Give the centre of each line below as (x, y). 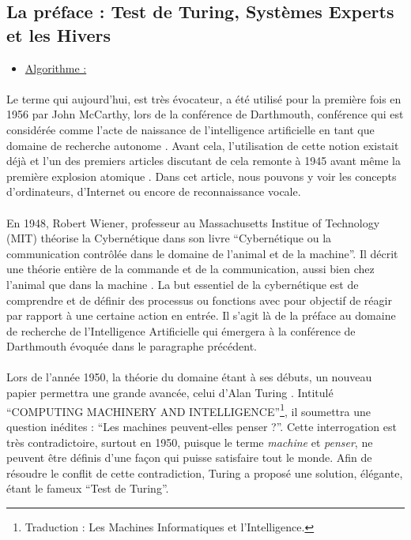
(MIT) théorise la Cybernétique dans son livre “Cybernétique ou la (169, 238)
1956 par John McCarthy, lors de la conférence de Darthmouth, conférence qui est (205, 114)
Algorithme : (56, 67)
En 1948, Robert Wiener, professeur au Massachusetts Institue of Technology (193, 222)
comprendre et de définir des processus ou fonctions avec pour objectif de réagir (199, 300)
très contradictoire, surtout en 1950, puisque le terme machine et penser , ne (190, 442)
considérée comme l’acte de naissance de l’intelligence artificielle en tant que (190, 129)
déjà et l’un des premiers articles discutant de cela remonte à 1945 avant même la (204, 161)
